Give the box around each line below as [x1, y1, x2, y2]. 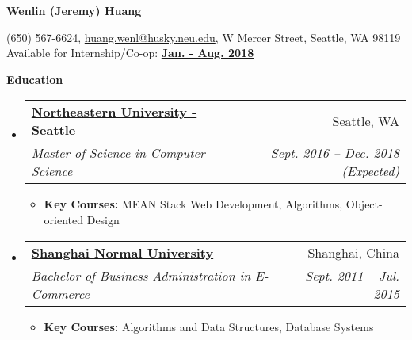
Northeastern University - [31, 102, 197, 121]
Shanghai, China [307, 243, 399, 262]
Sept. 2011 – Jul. [305, 266, 399, 285]
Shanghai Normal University [31, 243, 214, 262]
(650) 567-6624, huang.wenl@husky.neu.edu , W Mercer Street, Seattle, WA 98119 [6, 29, 401, 45]
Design [86, 211, 120, 227]
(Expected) [341, 162, 399, 181]
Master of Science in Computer [31, 143, 205, 162]
